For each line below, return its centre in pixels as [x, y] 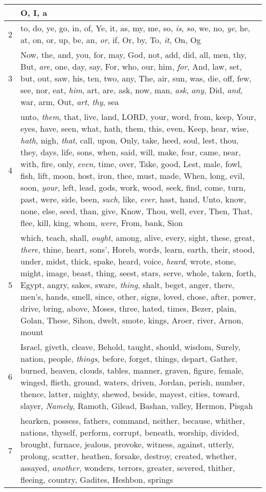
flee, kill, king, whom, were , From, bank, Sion [102, 223]
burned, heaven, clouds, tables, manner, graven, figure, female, [132, 370]
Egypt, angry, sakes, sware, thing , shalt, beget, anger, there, [128, 285]
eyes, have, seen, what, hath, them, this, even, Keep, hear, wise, [135, 128]
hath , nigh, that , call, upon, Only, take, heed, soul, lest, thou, [130, 140]
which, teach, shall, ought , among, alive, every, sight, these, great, [138, 238]
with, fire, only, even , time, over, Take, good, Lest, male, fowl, [131, 164]
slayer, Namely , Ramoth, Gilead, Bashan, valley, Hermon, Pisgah [137, 406]
